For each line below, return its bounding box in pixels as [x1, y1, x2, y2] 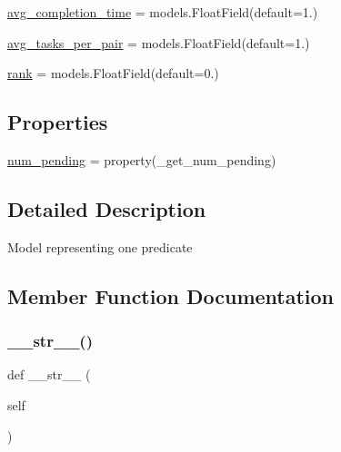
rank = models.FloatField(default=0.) [7, 64, 219, 83]
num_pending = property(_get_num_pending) [7, 150, 276, 169]
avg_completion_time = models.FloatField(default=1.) [7, 3, 318, 21]
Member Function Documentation [7, 281, 335, 310]
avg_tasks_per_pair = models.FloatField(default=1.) [7, 33, 310, 52]
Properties [7, 108, 108, 136]
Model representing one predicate [7, 237, 193, 256]
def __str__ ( [7, 365, 91, 384]
